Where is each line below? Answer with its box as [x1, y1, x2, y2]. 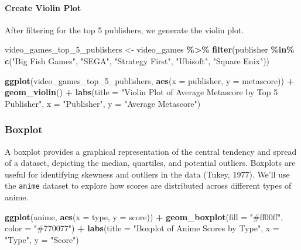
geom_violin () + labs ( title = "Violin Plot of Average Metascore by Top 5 [5, 86, 278, 98]
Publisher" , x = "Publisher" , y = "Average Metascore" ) [5, 97, 201, 109]
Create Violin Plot [5, 1, 81, 13]
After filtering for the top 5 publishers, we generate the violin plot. [5, 23, 244, 36]
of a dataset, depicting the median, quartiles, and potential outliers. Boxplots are [5, 157, 296, 169]
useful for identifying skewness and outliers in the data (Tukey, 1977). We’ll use [5, 168, 290, 180]
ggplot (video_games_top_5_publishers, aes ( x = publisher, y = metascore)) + [5, 74, 295, 86]
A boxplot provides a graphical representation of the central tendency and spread [5, 145, 297, 157]
